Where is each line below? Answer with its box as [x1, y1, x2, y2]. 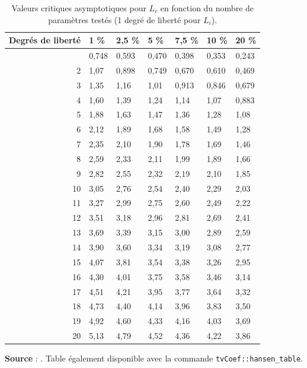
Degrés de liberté [9, 34, 81, 46]
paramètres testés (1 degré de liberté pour [48, 13, 201, 26]
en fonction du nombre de [160, 2, 254, 14]
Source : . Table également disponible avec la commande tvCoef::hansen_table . [5, 352, 303, 364]
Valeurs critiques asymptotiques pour [11, 2, 146, 14]
